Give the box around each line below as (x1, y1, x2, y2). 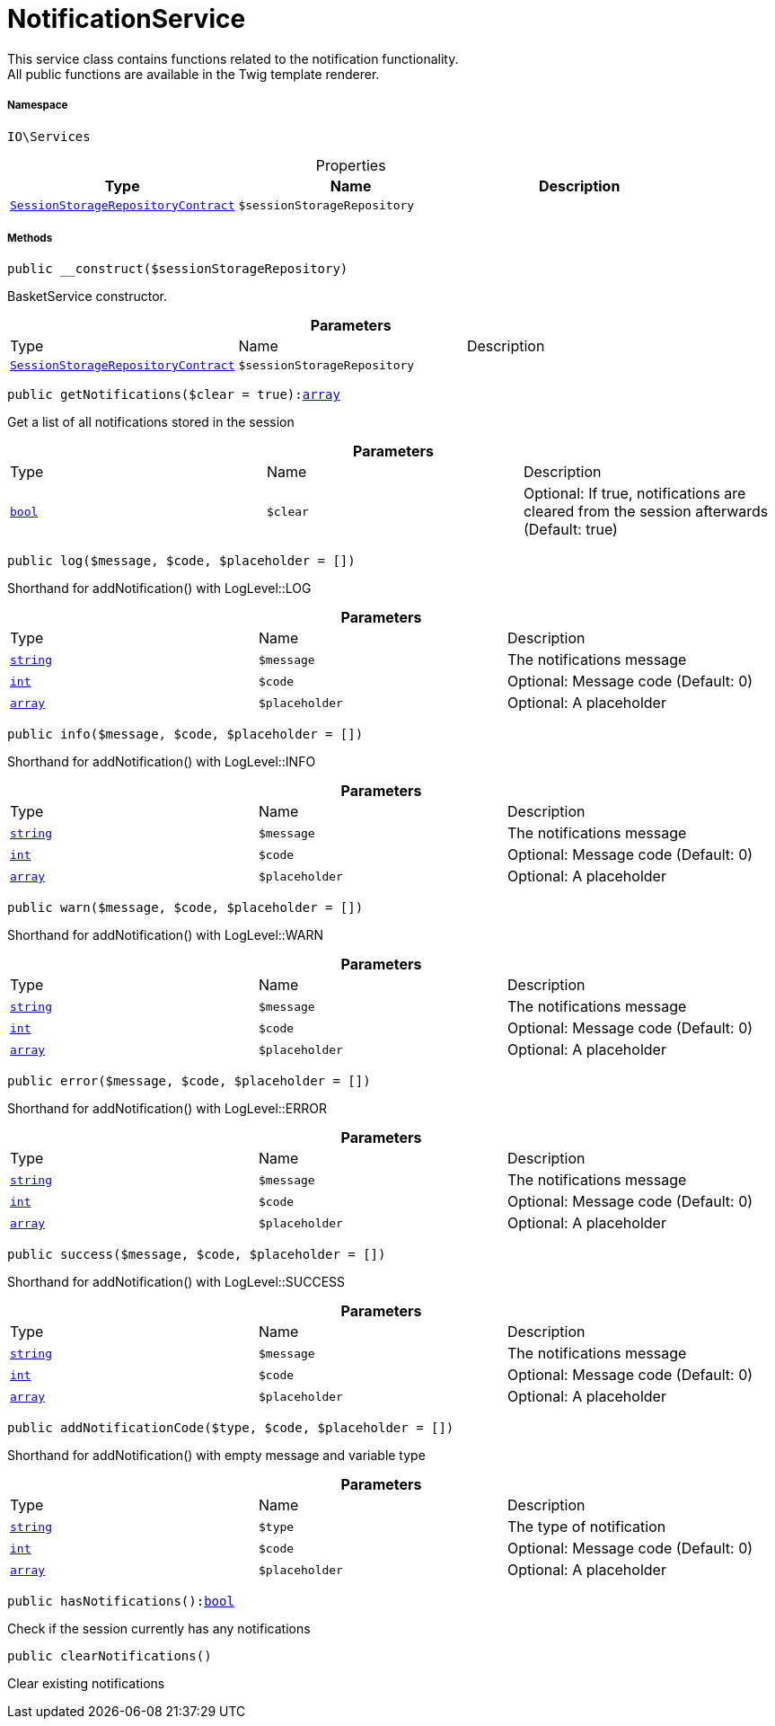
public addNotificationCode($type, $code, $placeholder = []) (7, 1421, 454, 1436)
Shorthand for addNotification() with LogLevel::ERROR (7, 1101, 328, 1117)
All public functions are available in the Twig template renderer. (7, 66, 380, 82)
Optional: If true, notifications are (523, 484, 746, 503)
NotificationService (7, 4, 246, 34)
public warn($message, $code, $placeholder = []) (7, 900, 364, 916)
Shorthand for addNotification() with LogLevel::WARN (7, 927, 324, 943)
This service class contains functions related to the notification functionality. (7, 50, 459, 66)
